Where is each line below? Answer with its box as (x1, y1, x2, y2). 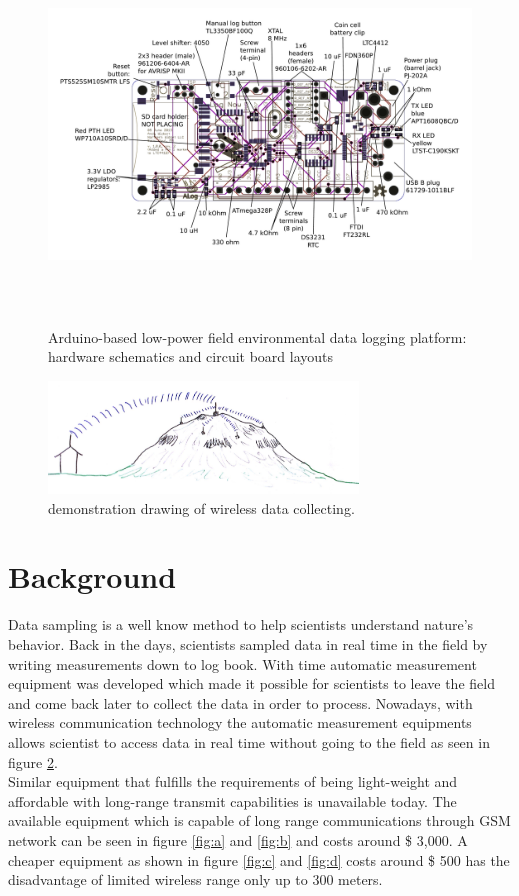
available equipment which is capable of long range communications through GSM (8, 810, 511, 831)
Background (8, 556, 177, 597)
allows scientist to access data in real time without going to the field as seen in (8, 731, 490, 752)
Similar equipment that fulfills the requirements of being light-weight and (8, 771, 458, 792)
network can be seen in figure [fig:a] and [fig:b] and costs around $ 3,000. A (8, 829, 468, 850)
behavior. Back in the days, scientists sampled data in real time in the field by (8, 634, 488, 654)
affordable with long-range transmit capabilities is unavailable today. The (8, 790, 457, 811)
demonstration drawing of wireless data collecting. (48, 497, 355, 518)
